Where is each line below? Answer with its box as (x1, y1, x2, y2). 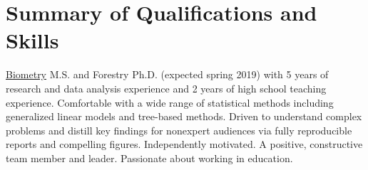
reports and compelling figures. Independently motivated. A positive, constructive (6, 137, 363, 152)
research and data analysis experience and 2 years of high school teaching (6, 80, 327, 95)
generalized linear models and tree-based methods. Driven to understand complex (6, 109, 362, 124)
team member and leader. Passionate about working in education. (6, 150, 293, 165)
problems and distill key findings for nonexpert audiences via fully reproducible (6, 122, 352, 137)
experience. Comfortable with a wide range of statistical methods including (6, 95, 334, 110)
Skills (6, 26, 59, 55)
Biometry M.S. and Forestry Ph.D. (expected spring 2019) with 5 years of (6, 67, 329, 82)
